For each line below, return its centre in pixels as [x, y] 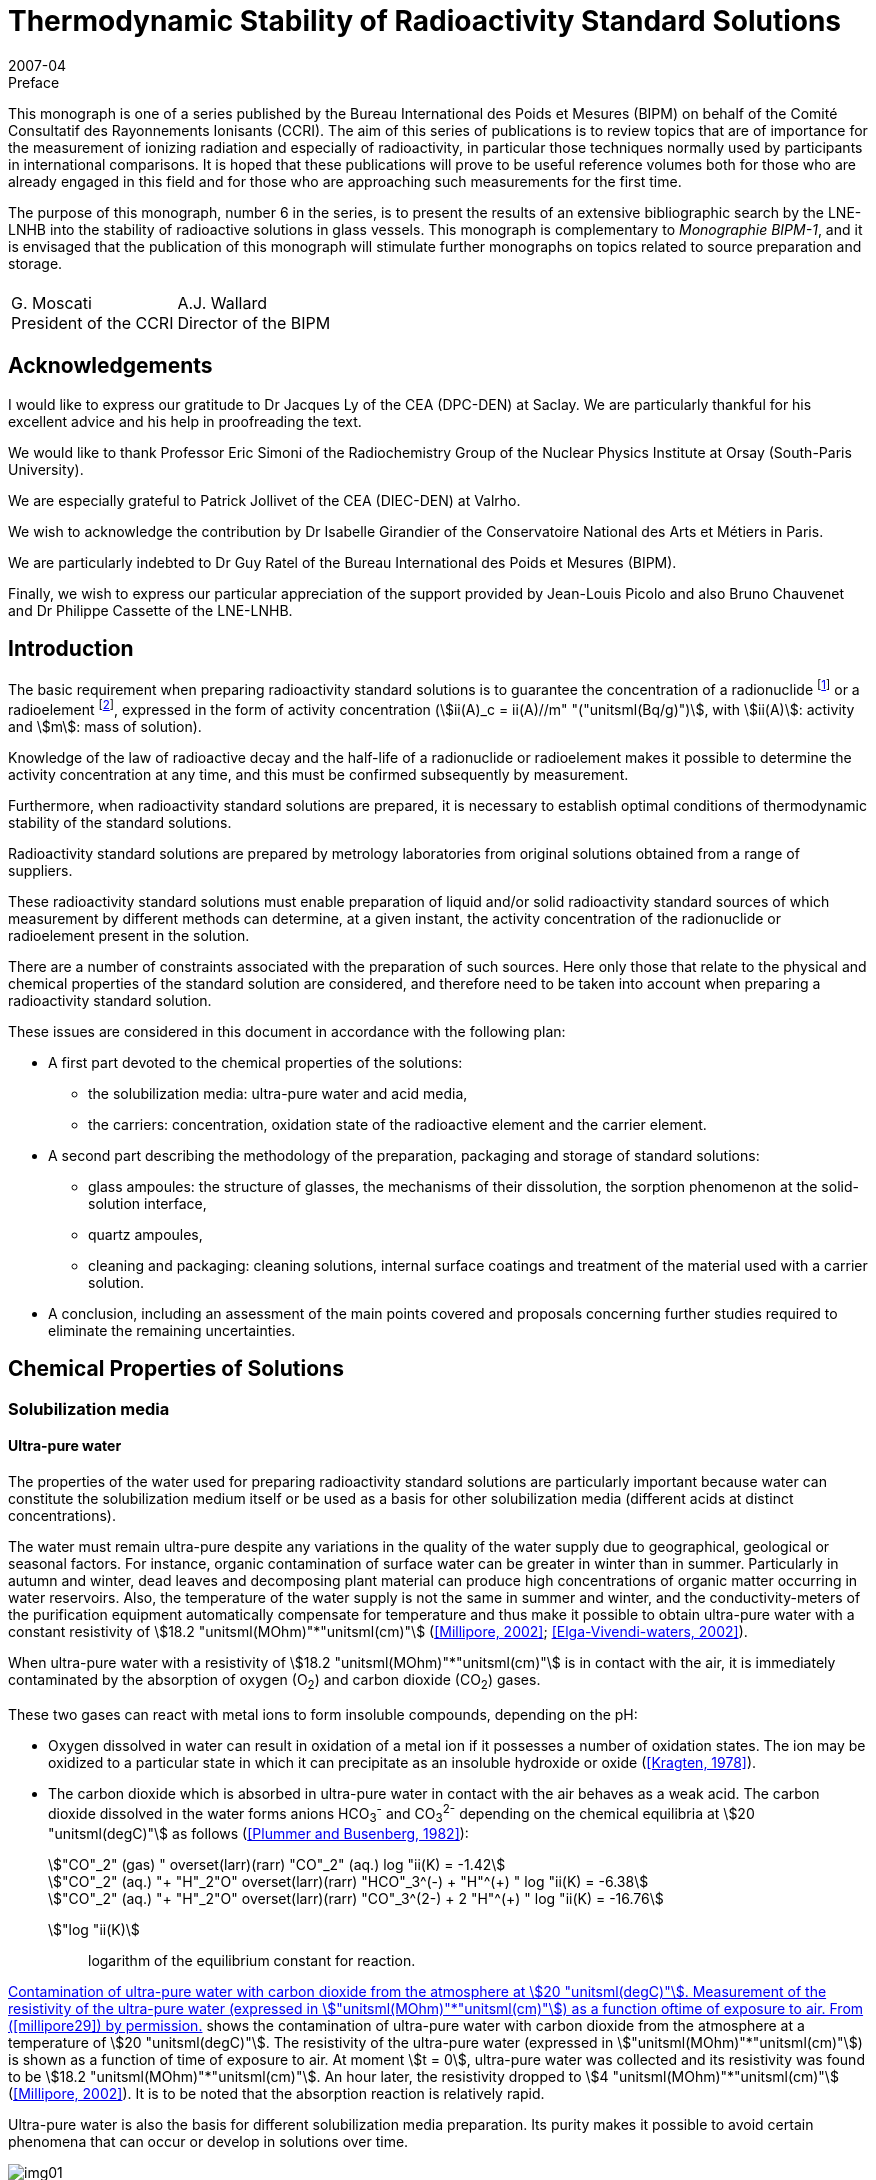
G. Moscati [51, 302]
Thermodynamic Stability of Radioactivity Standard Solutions [425, 21]
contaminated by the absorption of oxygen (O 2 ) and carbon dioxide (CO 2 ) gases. [274, 1681]
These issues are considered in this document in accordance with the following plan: [287, 1031]
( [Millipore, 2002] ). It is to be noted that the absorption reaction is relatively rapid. [276, 2094]
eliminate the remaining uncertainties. [172, 1330]
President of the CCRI [92, 322]
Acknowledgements [110, 366]
